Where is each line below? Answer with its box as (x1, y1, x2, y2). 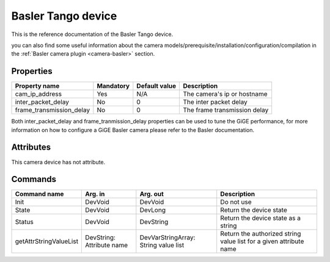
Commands (11, 174, 57, 184)
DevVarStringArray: (139, 233, 196, 242)
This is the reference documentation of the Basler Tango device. (11, 31, 174, 38)
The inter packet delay (183, 98, 248, 106)
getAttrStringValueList (15, 237, 79, 246)
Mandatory (97, 82, 130, 90)
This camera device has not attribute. (11, 158, 106, 166)
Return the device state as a (220, 214, 301, 222)
